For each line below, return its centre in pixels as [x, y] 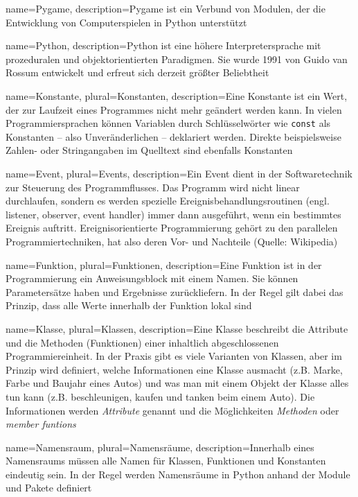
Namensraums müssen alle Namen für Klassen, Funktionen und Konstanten [166, 461]
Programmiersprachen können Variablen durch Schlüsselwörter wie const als [168, 123]
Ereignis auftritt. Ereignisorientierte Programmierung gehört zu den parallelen [172, 228]
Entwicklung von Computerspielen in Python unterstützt [126, 22]
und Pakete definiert [49, 488]
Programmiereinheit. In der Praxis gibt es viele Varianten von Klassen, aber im [174, 356]
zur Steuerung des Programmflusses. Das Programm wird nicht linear [153, 187]
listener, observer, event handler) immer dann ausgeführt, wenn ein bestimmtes [173, 214]
